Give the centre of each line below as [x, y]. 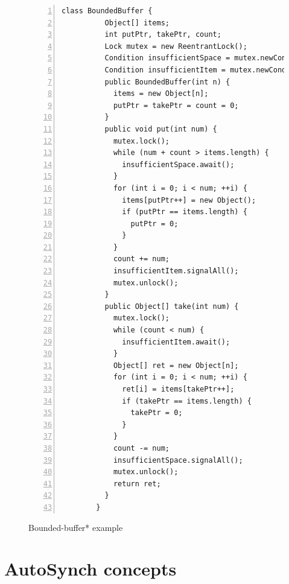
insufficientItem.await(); [176, 342]
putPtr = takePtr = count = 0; [176, 105]
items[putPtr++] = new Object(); [189, 200]
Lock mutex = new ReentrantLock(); [176, 46]
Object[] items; [137, 23]
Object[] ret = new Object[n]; [176, 365]
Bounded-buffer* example [76, 527]
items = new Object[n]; [161, 94]
